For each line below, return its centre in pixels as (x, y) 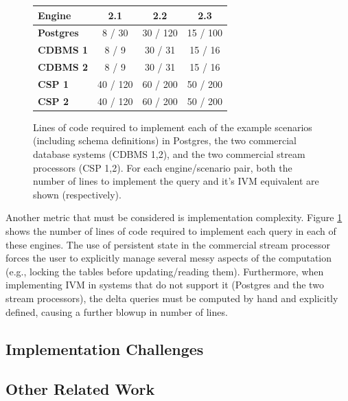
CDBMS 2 (63, 67)
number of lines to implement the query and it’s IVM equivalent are (176, 181)
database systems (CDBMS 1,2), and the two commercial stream (169, 154)
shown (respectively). (77, 194)
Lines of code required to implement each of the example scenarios (173, 127)
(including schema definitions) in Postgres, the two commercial (165, 140)
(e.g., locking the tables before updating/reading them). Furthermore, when (165, 271)
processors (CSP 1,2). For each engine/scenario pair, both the (163, 167)
